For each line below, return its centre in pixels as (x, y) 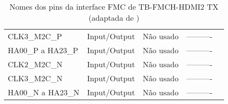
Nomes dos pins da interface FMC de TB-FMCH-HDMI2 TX (114, 7)
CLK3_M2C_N (35, 78)
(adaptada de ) (114, 18)
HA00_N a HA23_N (44, 92)
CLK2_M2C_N (35, 64)
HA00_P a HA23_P (43, 50)
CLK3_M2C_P (35, 36)
